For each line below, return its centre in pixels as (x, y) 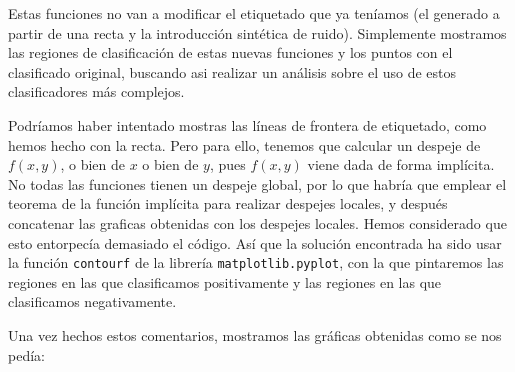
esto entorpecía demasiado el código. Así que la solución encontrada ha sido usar (255, 242)
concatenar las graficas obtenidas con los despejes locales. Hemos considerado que (257, 222)
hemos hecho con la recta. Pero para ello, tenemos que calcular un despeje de (244, 144)
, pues (227, 164)
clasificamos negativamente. (92, 301)
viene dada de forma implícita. (401, 164)
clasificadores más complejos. (96, 91)
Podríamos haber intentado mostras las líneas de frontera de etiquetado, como (247, 124)
